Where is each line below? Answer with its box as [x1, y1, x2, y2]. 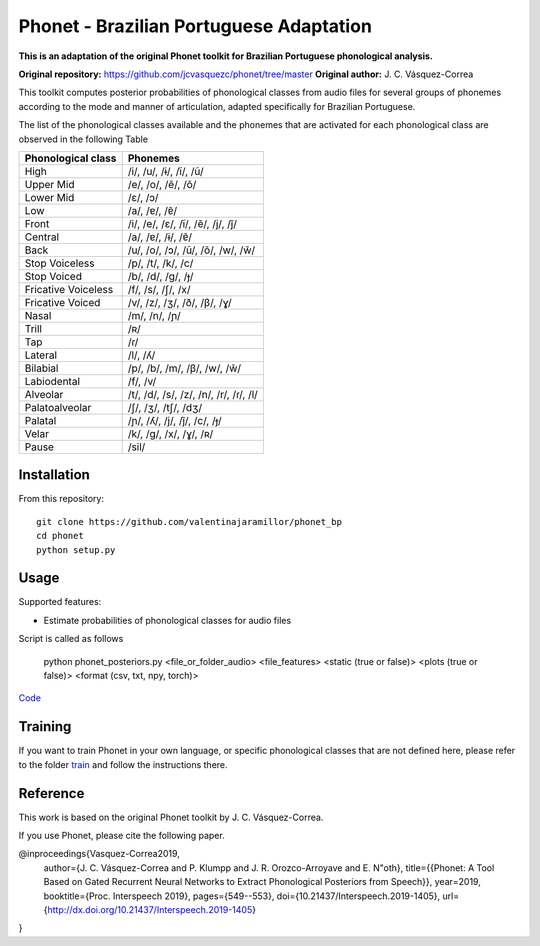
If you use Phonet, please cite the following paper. [18, 830, 225, 842]
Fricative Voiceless [24, 282, 114, 296]
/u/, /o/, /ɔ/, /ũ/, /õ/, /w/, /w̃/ [127, 243, 256, 257]
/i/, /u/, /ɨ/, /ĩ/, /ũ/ [127, 164, 204, 178]
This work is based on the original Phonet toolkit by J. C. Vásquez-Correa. [18, 811, 324, 823]
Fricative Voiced [24, 295, 101, 309]
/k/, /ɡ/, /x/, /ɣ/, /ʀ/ [127, 426, 214, 440]
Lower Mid [24, 190, 75, 204]
